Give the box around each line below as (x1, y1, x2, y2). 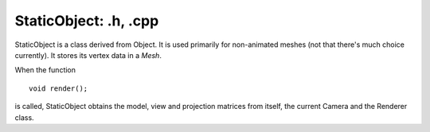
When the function (14, 65, 76, 75)
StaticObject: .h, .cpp (14, 12, 159, 29)
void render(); (29, 83, 88, 93)
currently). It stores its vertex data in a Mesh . (14, 50, 162, 60)
